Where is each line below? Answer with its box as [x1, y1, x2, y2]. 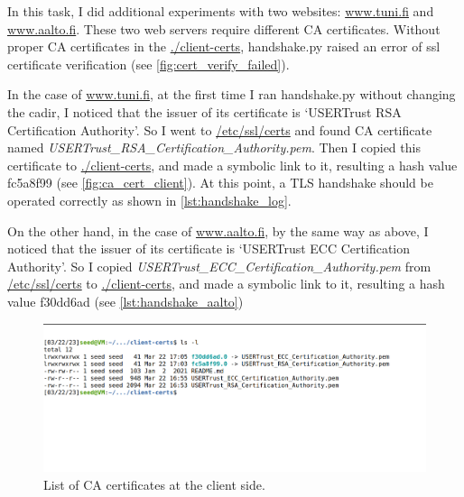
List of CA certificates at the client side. [43, 475, 265, 494]
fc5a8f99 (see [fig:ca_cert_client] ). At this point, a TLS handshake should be [7, 173, 433, 192]
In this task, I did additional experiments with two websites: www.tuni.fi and [7, 2, 434, 20]
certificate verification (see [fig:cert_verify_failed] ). [7, 54, 290, 73]
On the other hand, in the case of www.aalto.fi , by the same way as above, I [7, 221, 429, 240]
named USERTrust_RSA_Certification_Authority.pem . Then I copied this [7, 138, 421, 157]
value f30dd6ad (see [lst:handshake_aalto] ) [7, 291, 244, 310]
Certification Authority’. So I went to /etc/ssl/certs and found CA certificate [7, 120, 432, 139]
